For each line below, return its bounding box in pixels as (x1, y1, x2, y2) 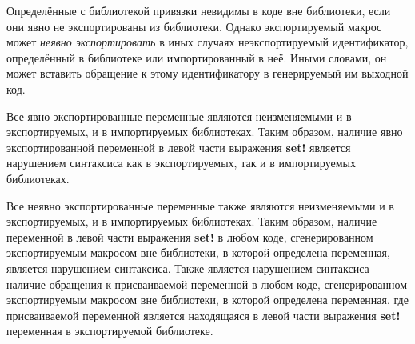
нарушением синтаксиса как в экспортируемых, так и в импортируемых (6, 154, 356, 171)
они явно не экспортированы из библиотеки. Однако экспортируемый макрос (6, 18, 382, 34)
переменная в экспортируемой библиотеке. (6, 322, 213, 339)
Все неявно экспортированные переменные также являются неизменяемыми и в (6, 197, 394, 214)
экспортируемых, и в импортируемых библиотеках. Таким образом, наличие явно (6, 123, 403, 140)
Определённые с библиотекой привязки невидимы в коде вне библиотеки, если (6, 2, 391, 18)
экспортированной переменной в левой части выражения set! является (6, 138, 351, 155)
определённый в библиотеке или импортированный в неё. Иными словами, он (6, 49, 387, 66)
